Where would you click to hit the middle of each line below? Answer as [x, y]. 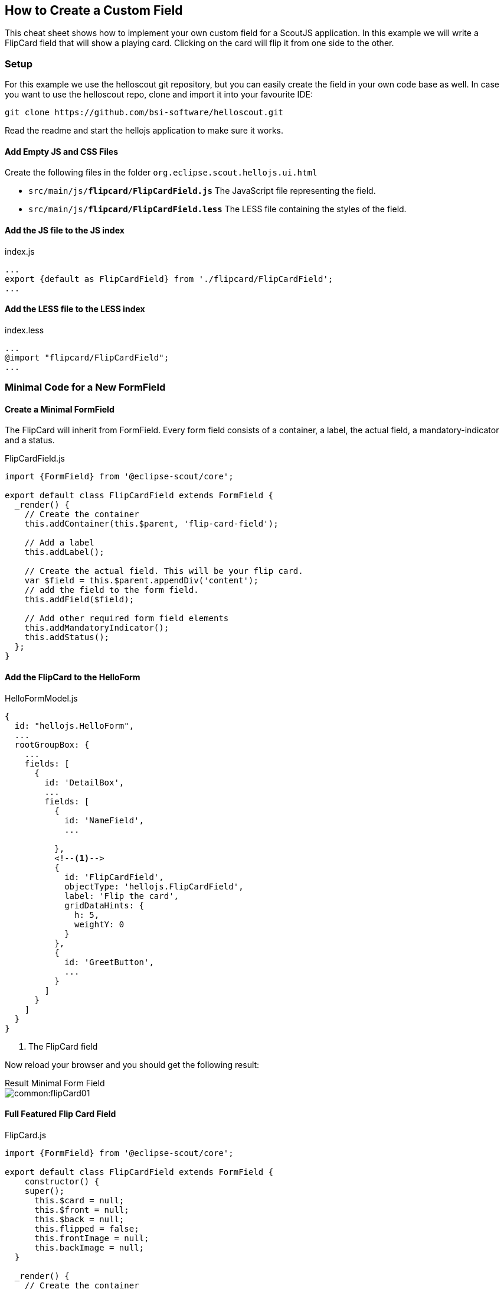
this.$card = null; [79, 1200]
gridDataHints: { [104, 905]
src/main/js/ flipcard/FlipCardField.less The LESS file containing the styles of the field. [217, 209]
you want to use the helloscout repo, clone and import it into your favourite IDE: [159, 95]
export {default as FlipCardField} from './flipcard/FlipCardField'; [169, 279]
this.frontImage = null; [92, 1238]
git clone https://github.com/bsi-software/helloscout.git [144, 113]
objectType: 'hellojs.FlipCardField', [154, 886]
